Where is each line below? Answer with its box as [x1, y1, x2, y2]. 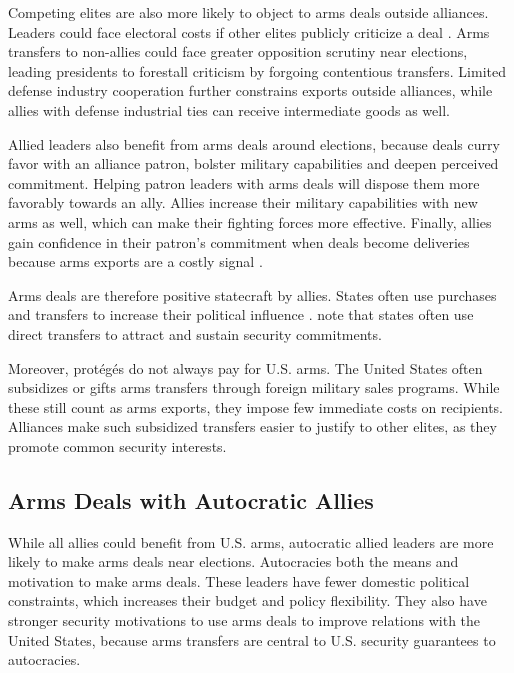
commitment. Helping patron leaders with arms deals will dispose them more [8, 172, 480, 193]
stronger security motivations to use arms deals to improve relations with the [8, 610, 481, 631]
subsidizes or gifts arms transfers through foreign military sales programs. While [8, 377, 500, 398]
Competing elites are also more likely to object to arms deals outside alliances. [8, 2, 489, 22]
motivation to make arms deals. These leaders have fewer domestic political [8, 570, 470, 591]
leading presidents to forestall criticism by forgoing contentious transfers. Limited [8, 60, 506, 81]
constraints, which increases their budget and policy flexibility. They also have [8, 590, 487, 611]
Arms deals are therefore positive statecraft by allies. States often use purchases [8, 284, 497, 305]
